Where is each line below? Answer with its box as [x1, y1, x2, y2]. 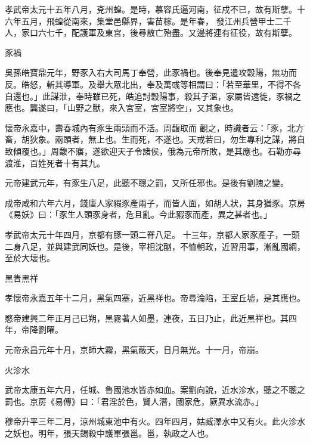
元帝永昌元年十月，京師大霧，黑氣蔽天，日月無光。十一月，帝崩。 [5, 343, 263, 356]
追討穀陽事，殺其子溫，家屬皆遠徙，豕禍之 [134, 89, 301, 102]
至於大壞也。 [5, 252, 55, 264]
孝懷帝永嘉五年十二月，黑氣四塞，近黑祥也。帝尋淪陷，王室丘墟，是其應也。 [5, 292, 305, 304]
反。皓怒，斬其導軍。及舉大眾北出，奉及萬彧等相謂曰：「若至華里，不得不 [5, 78, 293, 90]
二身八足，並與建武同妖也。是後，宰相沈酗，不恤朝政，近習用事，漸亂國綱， [5, 240, 305, 252]
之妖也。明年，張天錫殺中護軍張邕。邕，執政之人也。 [5, 427, 213, 439]
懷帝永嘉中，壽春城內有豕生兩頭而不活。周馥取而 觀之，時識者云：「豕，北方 [5, 121, 304, 134]
